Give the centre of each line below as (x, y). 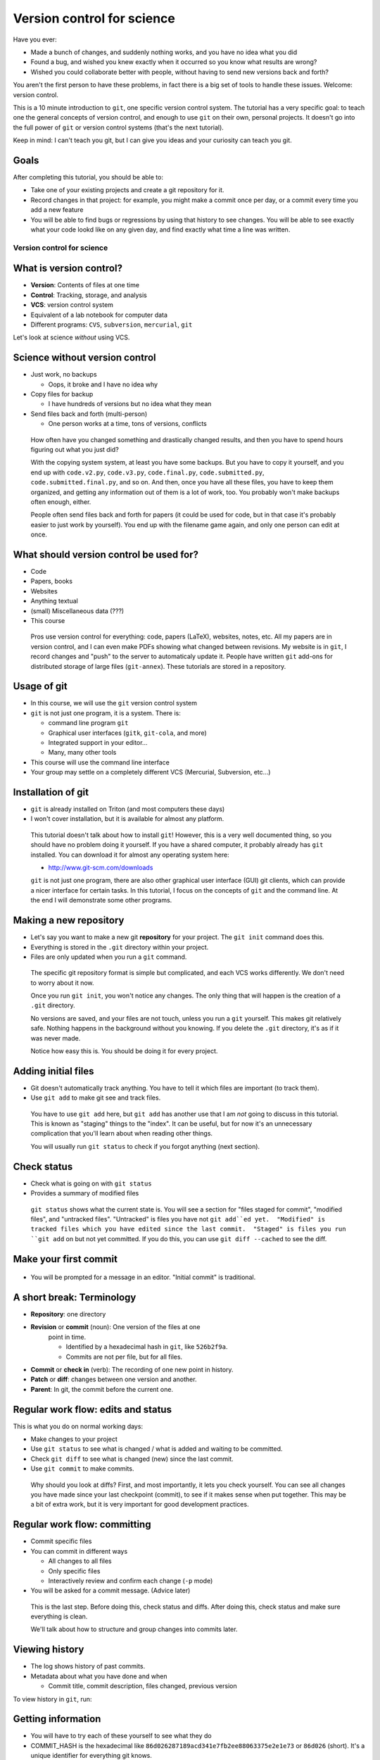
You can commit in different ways (79, 1551)
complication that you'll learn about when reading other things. (122, 1133)
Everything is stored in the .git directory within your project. (120, 947)
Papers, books (52, 582)
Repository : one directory (68, 1314)
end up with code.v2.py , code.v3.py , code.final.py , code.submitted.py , (147, 472)
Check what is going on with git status (91, 1183)
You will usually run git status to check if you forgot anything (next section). (145, 1146)
